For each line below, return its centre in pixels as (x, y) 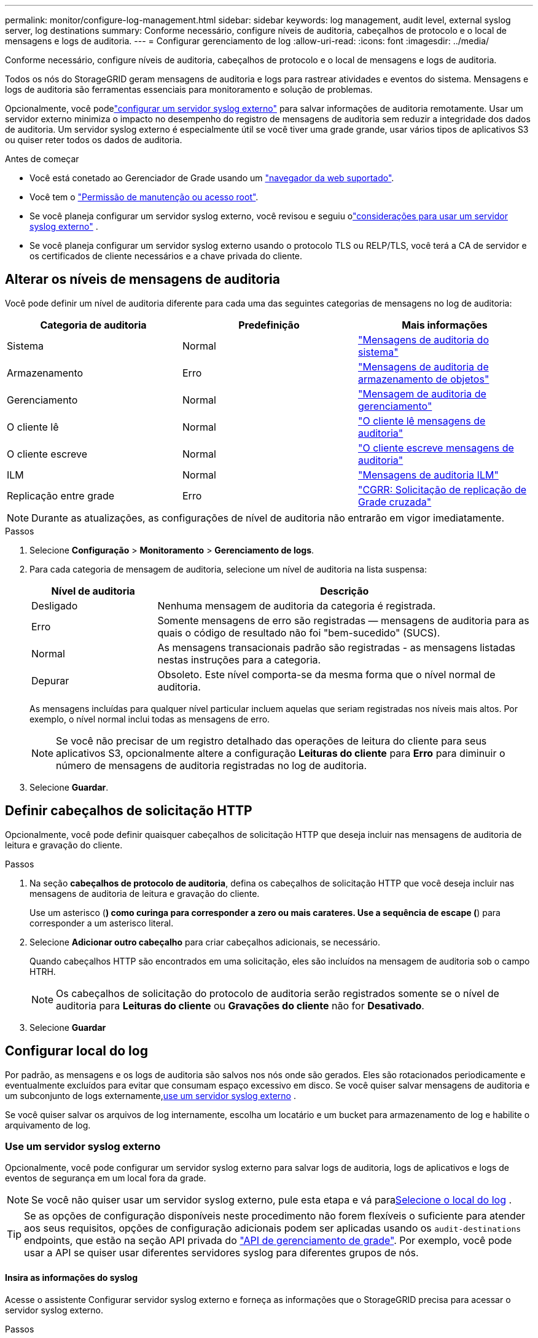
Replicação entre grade (61, 495)
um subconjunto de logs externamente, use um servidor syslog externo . (150, 1095)
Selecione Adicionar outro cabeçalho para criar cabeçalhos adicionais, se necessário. (205, 942)
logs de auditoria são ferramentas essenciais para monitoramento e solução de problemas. (189, 89)
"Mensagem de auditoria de (422, 393)
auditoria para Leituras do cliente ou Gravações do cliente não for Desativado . (240, 1005)
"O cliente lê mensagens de (422, 421)
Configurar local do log (76, 1051)
